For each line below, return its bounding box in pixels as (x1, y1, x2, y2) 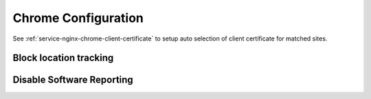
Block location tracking (12, 52, 114, 64)
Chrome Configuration (12, 10, 144, 25)
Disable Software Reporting (12, 74, 133, 86)
